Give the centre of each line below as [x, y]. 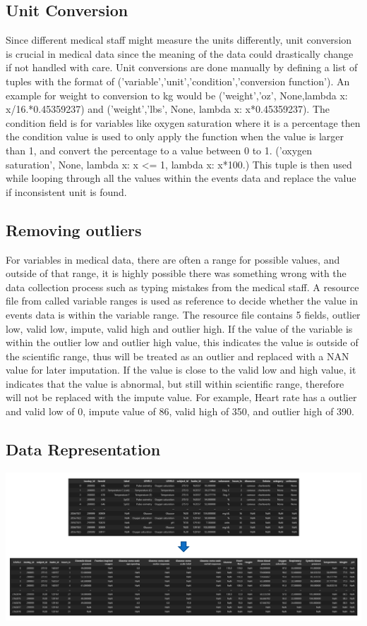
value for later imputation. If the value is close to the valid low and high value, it [181, 370]
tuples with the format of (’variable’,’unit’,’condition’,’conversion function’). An [178, 81]
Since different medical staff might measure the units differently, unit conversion [179, 40]
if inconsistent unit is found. [66, 191]
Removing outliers [74, 229]
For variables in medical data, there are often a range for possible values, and [173, 259]
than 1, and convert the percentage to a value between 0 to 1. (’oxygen [159, 150]
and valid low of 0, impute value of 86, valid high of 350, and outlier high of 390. [180, 411]
